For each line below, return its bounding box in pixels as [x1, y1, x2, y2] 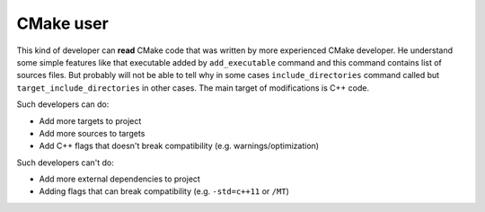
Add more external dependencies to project [39, 173, 201, 184]
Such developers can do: [16, 99, 110, 110]
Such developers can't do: [16, 157, 114, 168]
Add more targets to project [39, 115, 142, 126]
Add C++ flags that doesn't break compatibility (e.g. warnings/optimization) [39, 140, 319, 152]
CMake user [16, 13, 110, 33]
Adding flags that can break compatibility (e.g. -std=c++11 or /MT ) [39, 186, 289, 197]
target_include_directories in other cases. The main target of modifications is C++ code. [16, 82, 370, 93]
